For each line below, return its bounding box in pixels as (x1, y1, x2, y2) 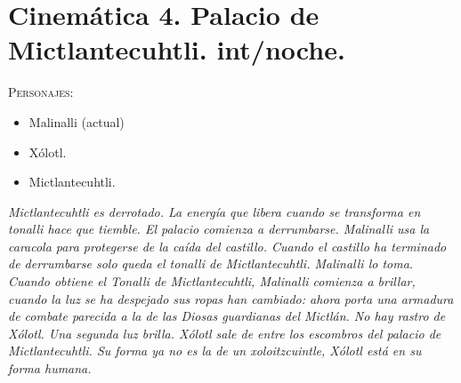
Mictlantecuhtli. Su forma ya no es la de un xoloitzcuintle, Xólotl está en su (8, 341, 422, 360)
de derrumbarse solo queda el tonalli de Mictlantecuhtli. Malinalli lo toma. (8, 254, 414, 273)
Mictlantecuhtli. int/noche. (8, 31, 345, 68)
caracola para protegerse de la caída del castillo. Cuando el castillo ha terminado (8, 236, 447, 255)
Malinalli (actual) (28, 112, 125, 131)
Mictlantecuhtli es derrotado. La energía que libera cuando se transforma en (8, 202, 421, 220)
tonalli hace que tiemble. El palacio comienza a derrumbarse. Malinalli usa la (8, 219, 430, 238)
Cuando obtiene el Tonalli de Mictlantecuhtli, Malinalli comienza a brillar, (8, 272, 416, 291)
